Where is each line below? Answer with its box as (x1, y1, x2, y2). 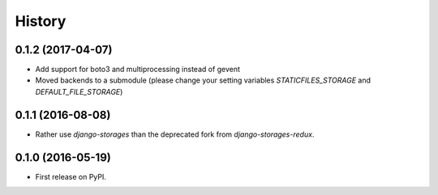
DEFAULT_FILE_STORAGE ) (35, 87, 123, 96)
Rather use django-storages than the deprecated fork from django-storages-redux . (35, 129, 315, 139)
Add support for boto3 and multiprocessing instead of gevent (35, 65, 241, 74)
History (15, 12, 67, 30)
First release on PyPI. (35, 172, 107, 181)
